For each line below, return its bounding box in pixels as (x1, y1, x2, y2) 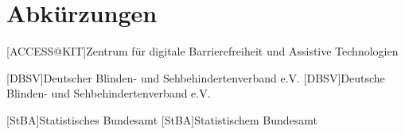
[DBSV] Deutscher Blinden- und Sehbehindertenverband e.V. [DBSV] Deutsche (6, 69, 385, 86)
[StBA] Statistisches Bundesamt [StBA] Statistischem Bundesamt (6, 111, 317, 128)
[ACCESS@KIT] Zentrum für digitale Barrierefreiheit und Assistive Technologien (6, 43, 399, 59)
